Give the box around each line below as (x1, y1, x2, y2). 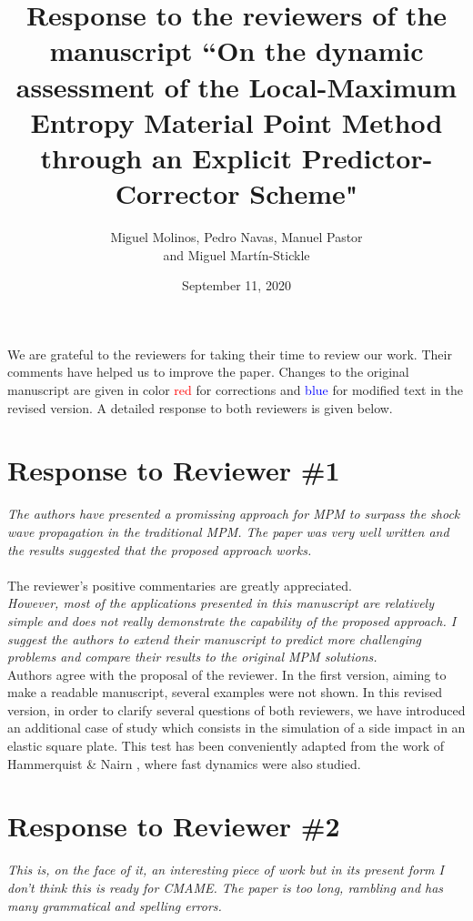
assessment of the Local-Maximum (15, 67, 458, 105)
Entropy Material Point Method (30, 103, 443, 140)
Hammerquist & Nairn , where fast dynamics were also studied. (7, 754, 361, 773)
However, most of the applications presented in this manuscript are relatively (7, 593, 434, 612)
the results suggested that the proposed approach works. (7, 540, 312, 559)
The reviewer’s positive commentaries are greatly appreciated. (7, 575, 352, 594)
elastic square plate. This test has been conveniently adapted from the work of (7, 736, 444, 755)
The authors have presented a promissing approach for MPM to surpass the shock (7, 504, 460, 523)
